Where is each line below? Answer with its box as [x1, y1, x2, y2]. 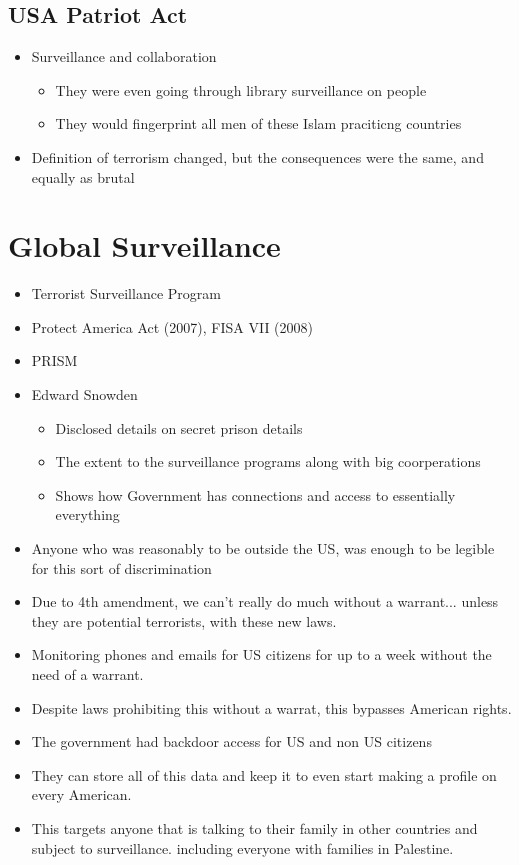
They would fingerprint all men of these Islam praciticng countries [55, 113, 462, 134]
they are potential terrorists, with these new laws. [31, 610, 337, 631]
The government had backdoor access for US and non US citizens [31, 731, 432, 752]
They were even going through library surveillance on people [55, 79, 427, 100]
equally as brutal [31, 166, 135, 187]
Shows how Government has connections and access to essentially [55, 484, 456, 505]
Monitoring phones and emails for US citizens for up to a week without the [31, 644, 492, 665]
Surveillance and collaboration [31, 46, 217, 67]
